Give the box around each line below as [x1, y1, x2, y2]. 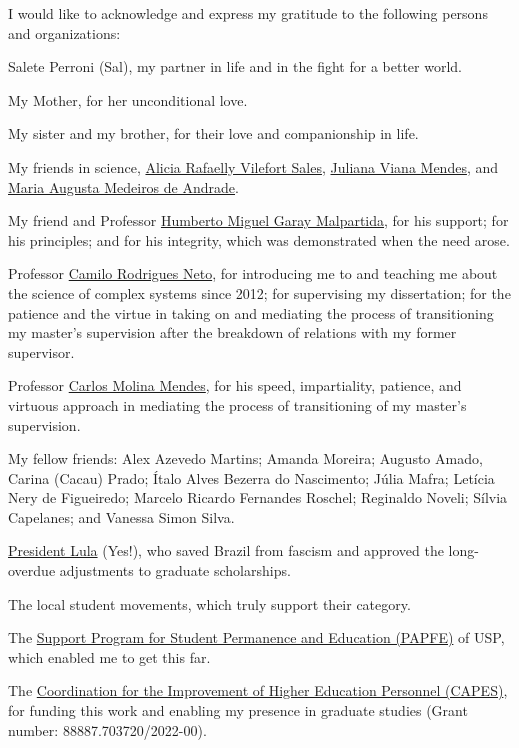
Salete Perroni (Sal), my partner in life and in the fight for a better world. [8, 56, 462, 77]
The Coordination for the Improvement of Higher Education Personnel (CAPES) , [8, 680, 508, 701]
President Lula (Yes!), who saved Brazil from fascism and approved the [8, 540, 444, 561]
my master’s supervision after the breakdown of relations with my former [8, 322, 457, 343]
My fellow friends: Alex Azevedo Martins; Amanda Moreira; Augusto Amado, [8, 448, 483, 469]
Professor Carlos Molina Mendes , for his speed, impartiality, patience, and [8, 375, 462, 396]
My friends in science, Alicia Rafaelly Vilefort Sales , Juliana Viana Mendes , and [8, 156, 499, 177]
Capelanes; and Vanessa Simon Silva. [8, 506, 235, 527]
